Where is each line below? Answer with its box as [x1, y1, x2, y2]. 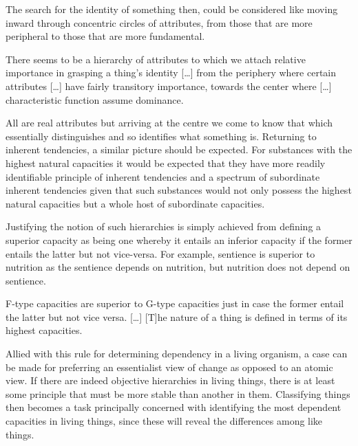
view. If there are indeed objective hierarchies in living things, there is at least [6, 373, 335, 388]
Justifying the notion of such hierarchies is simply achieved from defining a [6, 219, 322, 234]
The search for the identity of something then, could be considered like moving [6, 2, 338, 16]
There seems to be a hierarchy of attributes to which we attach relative [6, 52, 306, 66]
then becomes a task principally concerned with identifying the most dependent [6, 400, 341, 414]
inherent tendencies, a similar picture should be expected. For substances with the [6, 142, 352, 157]
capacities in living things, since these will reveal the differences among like [6, 414, 323, 428]
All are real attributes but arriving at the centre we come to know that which [6, 115, 333, 130]
